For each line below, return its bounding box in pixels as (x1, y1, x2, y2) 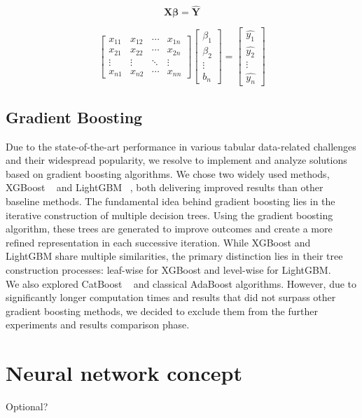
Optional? (6, 399, 48, 414)
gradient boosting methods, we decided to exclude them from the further (6, 303, 318, 318)
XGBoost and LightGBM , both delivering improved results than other (6, 180, 323, 195)
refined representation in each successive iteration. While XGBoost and (6, 235, 311, 249)
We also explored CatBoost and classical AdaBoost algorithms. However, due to (6, 276, 357, 291)
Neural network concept (6, 358, 242, 387)
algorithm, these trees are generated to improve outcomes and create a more (6, 221, 333, 236)
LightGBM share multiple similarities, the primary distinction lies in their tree (6, 249, 343, 263)
